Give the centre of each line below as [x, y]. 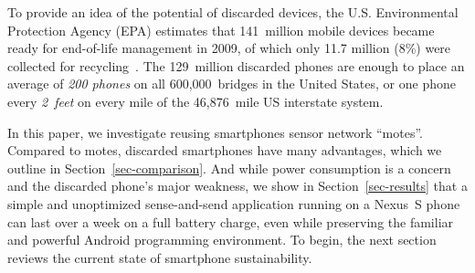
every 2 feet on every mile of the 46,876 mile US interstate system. [195, 101]
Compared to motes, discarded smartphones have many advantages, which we [225, 150]
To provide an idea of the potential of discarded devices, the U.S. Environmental [233, 12]
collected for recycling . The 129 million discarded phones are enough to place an [236, 65]
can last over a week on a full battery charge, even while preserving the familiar [231, 221]
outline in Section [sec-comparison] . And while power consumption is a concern [229, 168]
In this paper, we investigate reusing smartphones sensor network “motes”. [215, 132]
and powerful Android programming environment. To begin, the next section [222, 240]
